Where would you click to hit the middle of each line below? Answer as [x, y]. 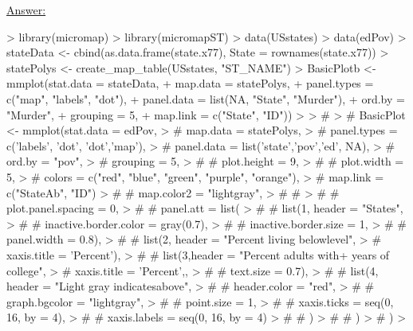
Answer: [26, 10]
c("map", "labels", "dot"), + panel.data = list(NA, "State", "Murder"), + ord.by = [206, 98]
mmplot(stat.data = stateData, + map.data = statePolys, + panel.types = [190, 83]
